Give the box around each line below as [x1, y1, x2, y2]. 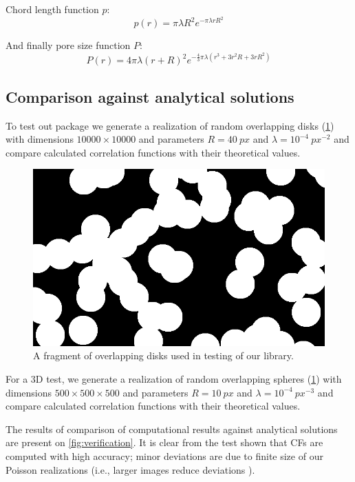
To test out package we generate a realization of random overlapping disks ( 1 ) [6, 118, 334, 132]
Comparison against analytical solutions [6, 86, 294, 107]
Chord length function [6, 2, 99, 16]
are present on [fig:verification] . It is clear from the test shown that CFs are [6, 435, 323, 450]
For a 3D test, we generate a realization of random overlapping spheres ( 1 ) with [6, 372, 342, 386]
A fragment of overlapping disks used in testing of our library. [33, 348, 294, 363]
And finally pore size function [6, 38, 131, 52]
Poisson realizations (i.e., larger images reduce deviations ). [6, 462, 255, 476]
